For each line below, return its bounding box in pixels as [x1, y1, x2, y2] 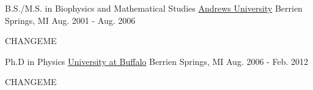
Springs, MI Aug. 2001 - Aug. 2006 [5, 13, 136, 26]
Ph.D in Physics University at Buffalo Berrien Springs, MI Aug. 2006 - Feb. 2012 [5, 54, 308, 67]
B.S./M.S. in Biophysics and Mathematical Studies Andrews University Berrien [5, 2, 303, 14]
